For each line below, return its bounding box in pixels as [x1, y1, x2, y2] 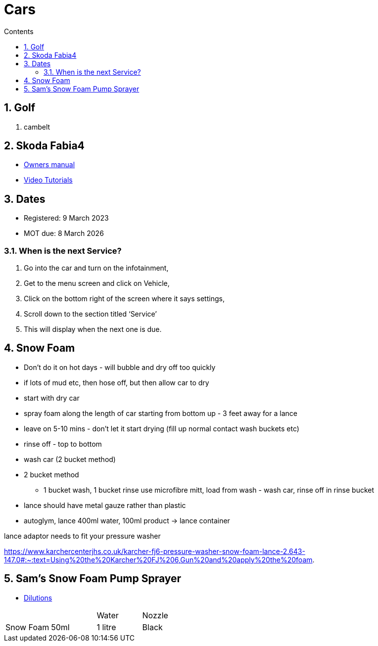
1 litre [96, 622, 116, 632]
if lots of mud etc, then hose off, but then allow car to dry [24, 378, 209, 387]
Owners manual [24, 160, 75, 169]
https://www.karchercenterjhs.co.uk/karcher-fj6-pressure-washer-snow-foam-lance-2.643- [4, 547, 305, 555]
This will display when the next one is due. [24, 325, 162, 334]
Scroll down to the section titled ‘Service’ [24, 310, 157, 319]
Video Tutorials [24, 176, 73, 185]
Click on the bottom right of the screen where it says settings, [24, 294, 225, 303]
